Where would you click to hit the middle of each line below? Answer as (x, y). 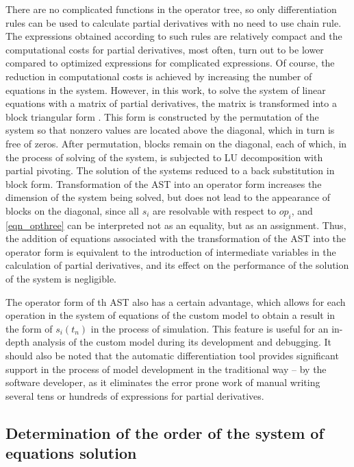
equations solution (71, 453)
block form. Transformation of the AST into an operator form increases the (164, 183)
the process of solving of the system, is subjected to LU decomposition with (164, 157)
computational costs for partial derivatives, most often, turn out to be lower (165, 49)
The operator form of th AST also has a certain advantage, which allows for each (176, 301)
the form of (29, 328)
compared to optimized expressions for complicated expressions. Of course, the (170, 63)
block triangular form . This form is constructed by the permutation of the (162, 116)
